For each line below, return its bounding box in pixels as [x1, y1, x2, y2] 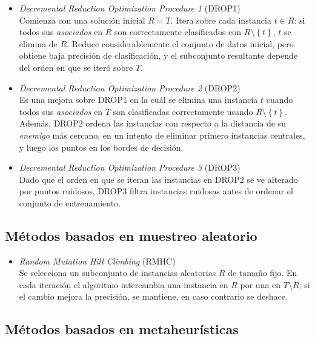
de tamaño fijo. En [228, 266, 297, 279]
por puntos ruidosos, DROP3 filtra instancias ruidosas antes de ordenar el [19, 185, 293, 197]
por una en [240, 278, 281, 291]
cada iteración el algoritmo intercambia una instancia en [19, 278, 228, 291]
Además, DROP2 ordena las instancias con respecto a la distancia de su [19, 117, 287, 130]
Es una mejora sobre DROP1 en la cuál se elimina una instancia [19, 93, 258, 106]
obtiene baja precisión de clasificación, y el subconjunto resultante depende [19, 49, 298, 62]
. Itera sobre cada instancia [170, 13, 271, 26]
